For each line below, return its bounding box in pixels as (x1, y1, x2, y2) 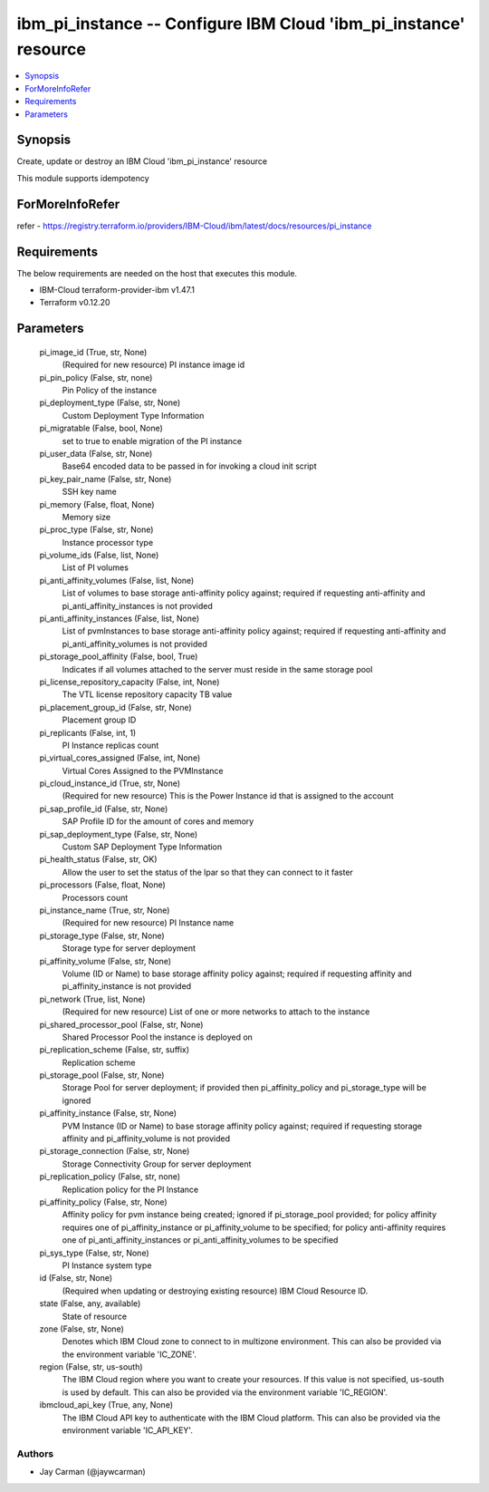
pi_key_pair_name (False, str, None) (39, 473, 172, 484)
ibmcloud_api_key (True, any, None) (39, 1400, 174, 1410)
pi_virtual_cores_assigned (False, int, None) (39, 752, 201, 763)
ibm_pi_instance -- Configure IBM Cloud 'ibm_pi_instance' (16, 14, 465, 34)
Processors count (62, 892, 129, 903)
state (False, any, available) (39, 1298, 141, 1309)
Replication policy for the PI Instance (62, 1184, 199, 1195)
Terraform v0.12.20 (39, 297, 110, 308)
